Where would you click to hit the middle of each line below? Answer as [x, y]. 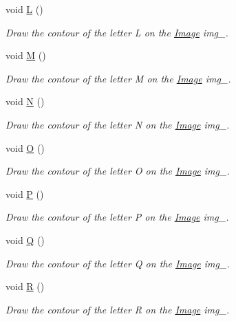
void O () [25, 147]
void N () [25, 101]
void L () [24, 9]
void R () [25, 286]
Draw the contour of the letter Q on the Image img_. [118, 263]
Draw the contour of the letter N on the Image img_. [118, 124]
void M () [26, 55]
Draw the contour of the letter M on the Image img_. [118, 78]
